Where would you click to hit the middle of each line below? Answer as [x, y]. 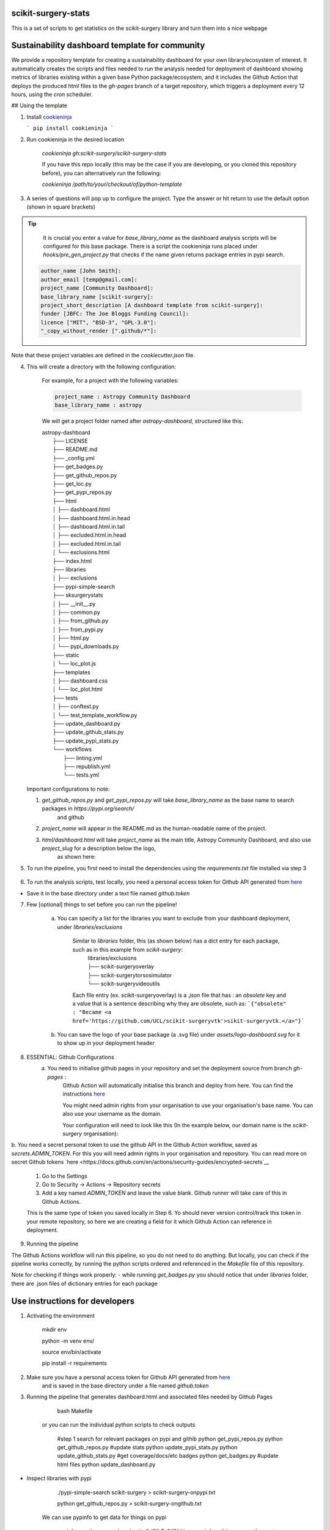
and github [71, 817]
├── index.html [72, 561]
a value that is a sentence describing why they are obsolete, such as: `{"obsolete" [179, 1003]
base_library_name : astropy [98, 405]
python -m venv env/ [68, 1341]
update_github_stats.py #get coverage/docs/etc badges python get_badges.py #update [168, 1456]
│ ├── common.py [77, 612]
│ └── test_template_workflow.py [95, 715]
